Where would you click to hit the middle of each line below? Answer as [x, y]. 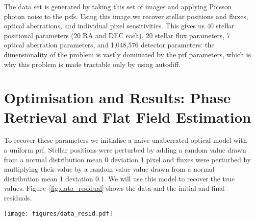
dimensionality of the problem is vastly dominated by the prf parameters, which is [127, 54]
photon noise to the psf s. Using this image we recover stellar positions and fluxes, [126, 16]
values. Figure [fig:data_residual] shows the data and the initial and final [115, 188]
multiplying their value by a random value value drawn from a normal [109, 169]
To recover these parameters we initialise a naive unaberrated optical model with [126, 140]
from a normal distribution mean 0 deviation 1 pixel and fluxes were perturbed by [127, 159]
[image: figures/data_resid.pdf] [58, 213]
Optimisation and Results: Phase [117, 98]
